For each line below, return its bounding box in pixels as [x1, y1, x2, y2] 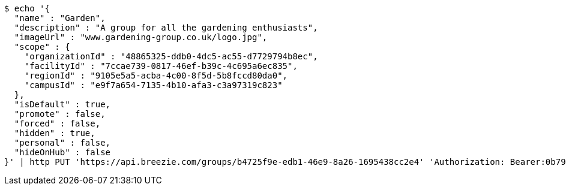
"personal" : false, [14, 138, 111, 147]
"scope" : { [14, 42, 70, 52]
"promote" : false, [14, 109, 106, 119]
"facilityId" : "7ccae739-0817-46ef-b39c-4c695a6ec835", [24, 61, 298, 71]
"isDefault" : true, [14, 99, 111, 109]
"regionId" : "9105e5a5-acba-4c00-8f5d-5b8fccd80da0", [24, 71, 288, 80]
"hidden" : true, [14, 128, 95, 138]
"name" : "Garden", [14, 13, 106, 23]
